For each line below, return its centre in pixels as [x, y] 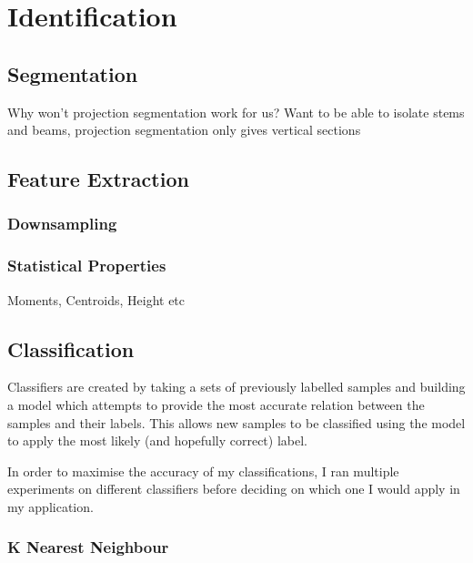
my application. [50, 506]
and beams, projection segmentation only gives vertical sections [184, 130]
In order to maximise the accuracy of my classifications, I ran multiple [203, 471]
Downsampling [62, 224]
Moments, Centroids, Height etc [96, 299]
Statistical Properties [87, 266]
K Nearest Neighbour [88, 547]
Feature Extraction [98, 179]
